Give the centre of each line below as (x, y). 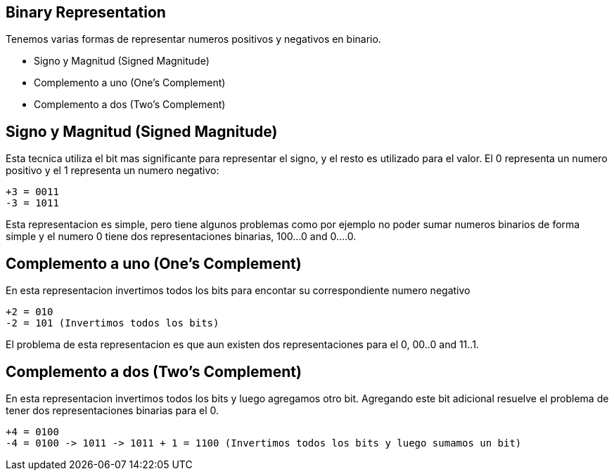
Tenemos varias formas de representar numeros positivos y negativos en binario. (193, 39)
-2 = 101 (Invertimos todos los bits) (113, 323)
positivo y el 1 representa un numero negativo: (113, 171)
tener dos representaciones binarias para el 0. (113, 410)
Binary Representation (86, 12)
